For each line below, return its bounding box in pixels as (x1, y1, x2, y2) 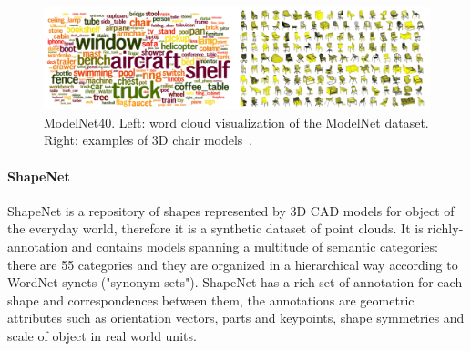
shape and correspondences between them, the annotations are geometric (7, 290, 415, 309)
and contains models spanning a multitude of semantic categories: (71, 236, 438, 255)
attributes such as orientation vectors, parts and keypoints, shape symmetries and (7, 308, 465, 327)
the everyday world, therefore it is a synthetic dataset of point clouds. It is (7, 219, 424, 238)
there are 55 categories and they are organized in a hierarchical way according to (7, 254, 458, 274)
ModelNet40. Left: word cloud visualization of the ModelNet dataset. (44, 112, 429, 131)
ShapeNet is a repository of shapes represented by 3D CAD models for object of (7, 201, 455, 220)
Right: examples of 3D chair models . (44, 130, 253, 150)
